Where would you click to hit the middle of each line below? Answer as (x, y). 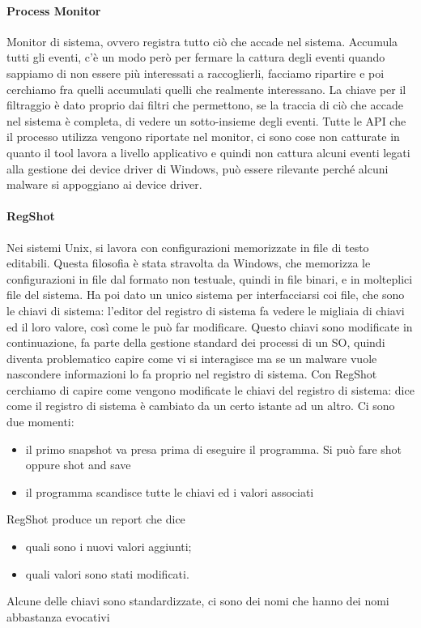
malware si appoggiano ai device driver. (104, 184)
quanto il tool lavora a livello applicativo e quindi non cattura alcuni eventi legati (208, 152)
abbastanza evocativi (58, 616)
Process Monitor (54, 10)
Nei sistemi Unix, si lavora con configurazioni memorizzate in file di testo (188, 247)
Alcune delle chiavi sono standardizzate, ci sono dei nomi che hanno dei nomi (198, 601)
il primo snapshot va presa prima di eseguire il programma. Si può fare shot (214, 449)
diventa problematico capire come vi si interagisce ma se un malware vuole (192, 358)
